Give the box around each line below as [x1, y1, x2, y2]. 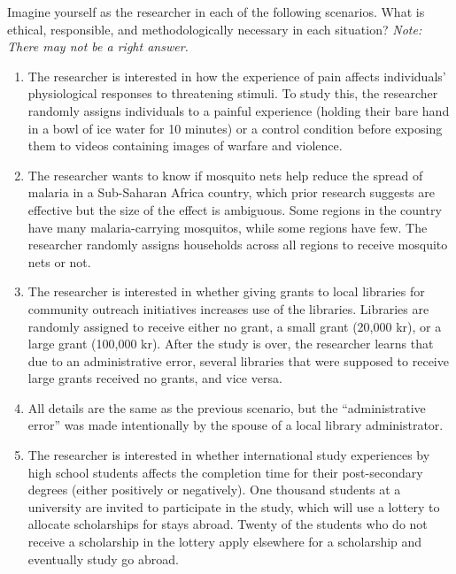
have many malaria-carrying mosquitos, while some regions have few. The [27, 218, 428, 236]
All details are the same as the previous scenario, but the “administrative [27, 398, 426, 417]
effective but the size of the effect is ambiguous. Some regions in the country [27, 200, 442, 218]
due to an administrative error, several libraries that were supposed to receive [27, 351, 449, 370]
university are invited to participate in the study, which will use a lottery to [27, 497, 440, 516]
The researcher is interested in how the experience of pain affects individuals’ [27, 66, 446, 85]
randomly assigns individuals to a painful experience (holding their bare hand [27, 101, 450, 119]
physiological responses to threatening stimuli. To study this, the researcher [27, 84, 438, 103]
